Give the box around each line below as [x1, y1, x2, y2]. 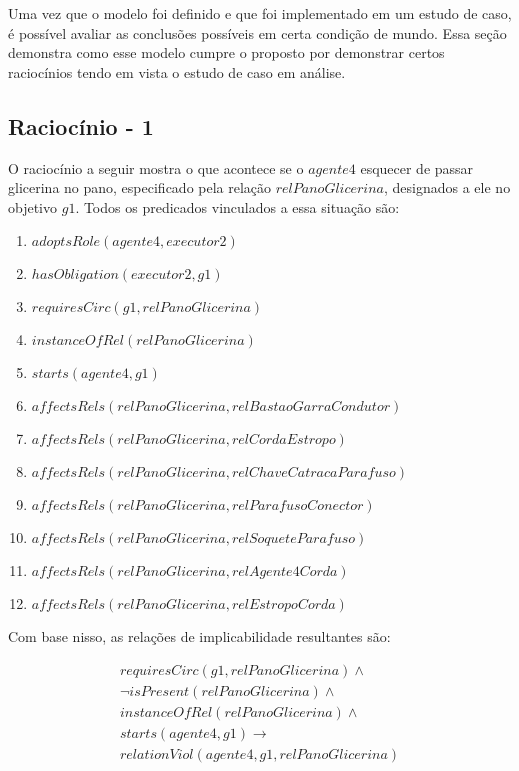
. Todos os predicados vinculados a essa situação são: [75, 196, 400, 217]
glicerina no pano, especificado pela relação [8, 177, 272, 198]
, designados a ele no [384, 177, 511, 198]
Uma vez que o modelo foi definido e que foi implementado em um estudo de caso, [8, 3, 512, 23]
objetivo [8, 196, 58, 217]
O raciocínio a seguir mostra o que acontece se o [8, 157, 304, 178]
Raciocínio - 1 [8, 110, 154, 141]
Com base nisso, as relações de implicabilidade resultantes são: [8, 626, 391, 647]
